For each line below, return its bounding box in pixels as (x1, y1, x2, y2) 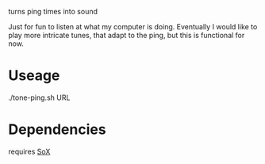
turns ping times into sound (8, 7, 98, 16)
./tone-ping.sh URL (8, 93, 71, 102)
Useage (8, 67, 60, 85)
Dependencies (8, 120, 106, 139)
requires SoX (8, 147, 51, 156)
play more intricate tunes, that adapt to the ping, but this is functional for (8, 31, 245, 40)
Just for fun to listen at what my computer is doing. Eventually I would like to (8, 22, 258, 31)
